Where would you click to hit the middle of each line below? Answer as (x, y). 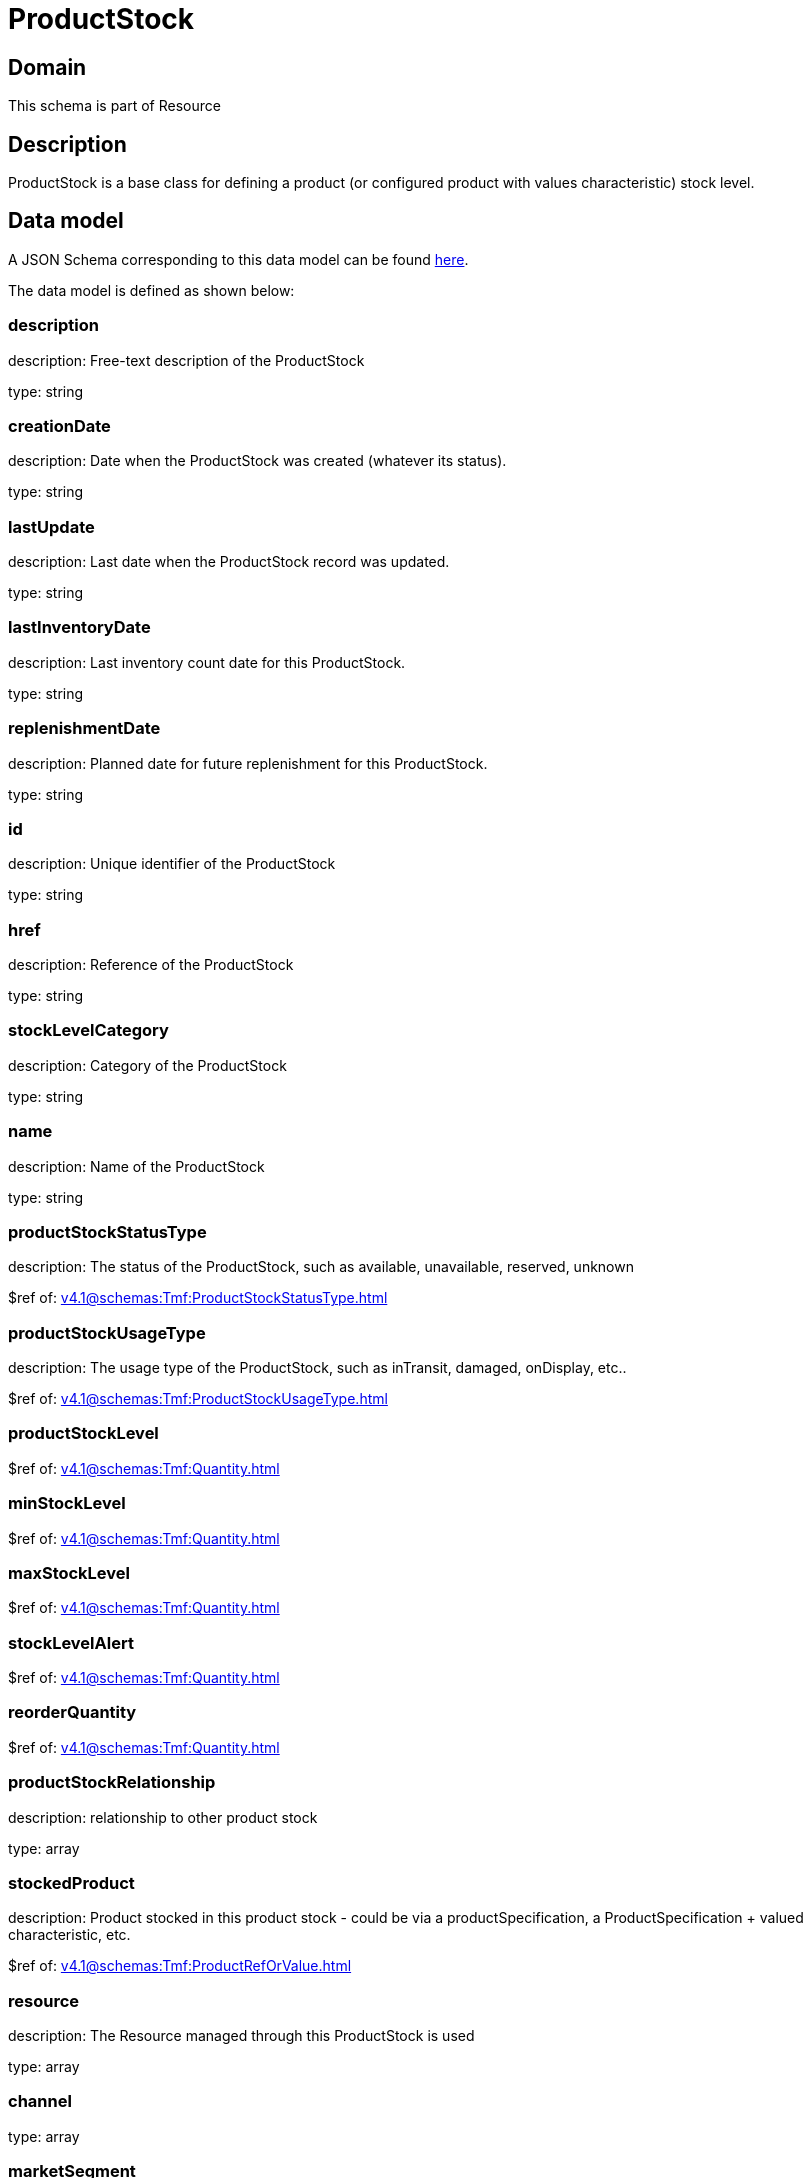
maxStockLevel (69, 1572)
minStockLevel (67, 1503)
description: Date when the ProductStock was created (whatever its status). (257, 461)
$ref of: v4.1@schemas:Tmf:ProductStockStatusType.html (198, 1298)
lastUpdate (51, 526)
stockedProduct (71, 1882)
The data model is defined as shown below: (151, 290)
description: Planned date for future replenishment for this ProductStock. (248, 763)
